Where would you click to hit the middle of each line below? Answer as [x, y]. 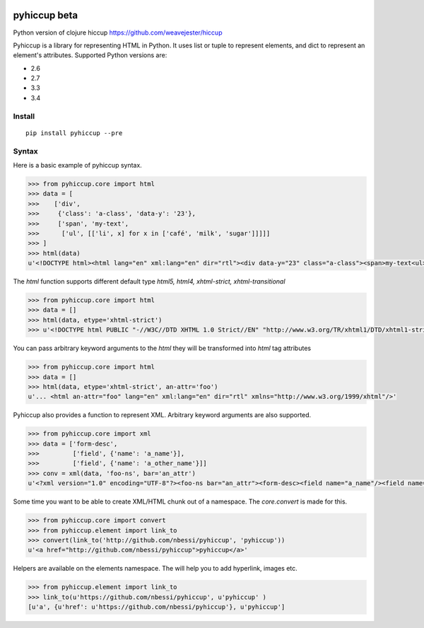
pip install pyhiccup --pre [74, 133]
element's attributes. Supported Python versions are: [90, 55]
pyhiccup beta [46, 15]
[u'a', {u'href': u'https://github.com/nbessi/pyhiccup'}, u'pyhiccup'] [157, 607]
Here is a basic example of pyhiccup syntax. [78, 165]
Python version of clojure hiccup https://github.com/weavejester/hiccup [118, 33]
